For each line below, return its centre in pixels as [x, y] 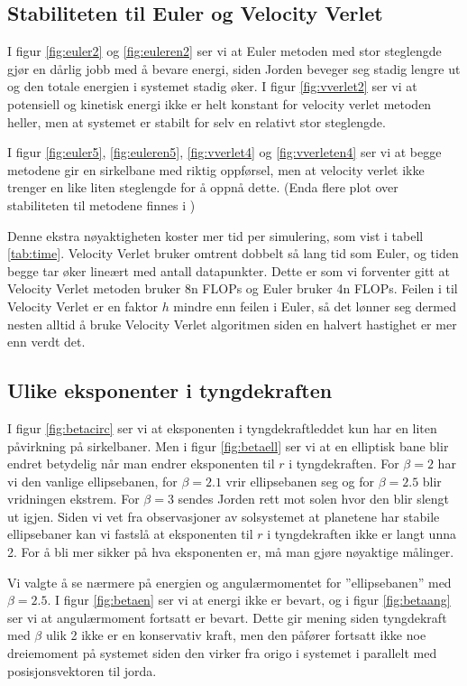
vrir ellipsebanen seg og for [300, 481]
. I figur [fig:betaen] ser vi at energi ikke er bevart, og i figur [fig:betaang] [249, 600]
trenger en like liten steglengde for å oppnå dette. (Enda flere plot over [203, 187]
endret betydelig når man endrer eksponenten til [141, 464]
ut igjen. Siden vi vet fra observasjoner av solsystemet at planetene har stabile [224, 516]
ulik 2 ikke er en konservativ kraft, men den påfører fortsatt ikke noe [236, 635]
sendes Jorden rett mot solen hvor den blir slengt [314, 499]
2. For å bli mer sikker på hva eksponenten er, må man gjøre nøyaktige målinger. [231, 552]
